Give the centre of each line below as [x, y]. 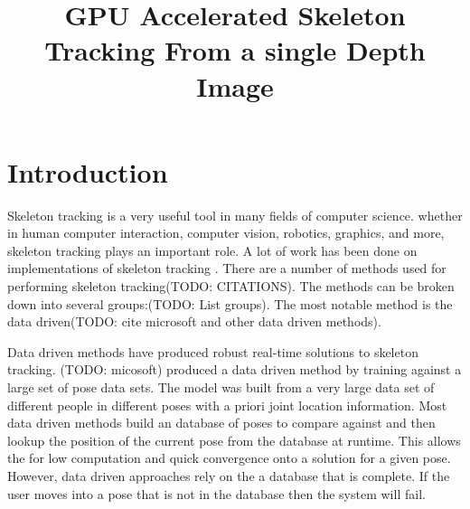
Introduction [88, 171]
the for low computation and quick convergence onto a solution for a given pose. [229, 458]
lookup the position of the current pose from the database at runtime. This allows [234, 440]
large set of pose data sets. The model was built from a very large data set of [221, 387]
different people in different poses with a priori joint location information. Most [227, 405]
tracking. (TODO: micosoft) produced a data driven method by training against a [235, 369]
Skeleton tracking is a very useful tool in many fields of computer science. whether [235, 215]
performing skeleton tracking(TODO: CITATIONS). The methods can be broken [231, 286]
